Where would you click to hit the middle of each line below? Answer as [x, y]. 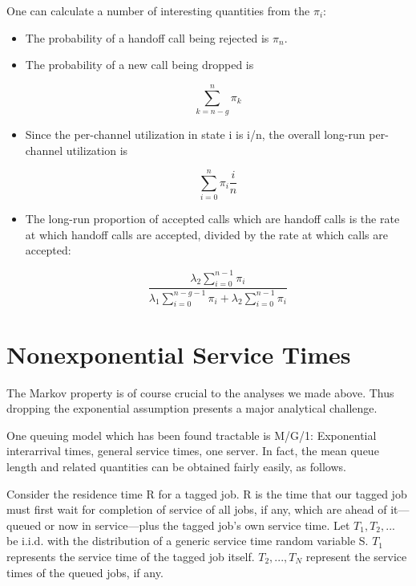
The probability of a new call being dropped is [139, 65]
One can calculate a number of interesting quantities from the [158, 10]
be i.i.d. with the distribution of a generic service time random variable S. [188, 541]
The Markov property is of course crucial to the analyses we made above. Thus [200, 392]
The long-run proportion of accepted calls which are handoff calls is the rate [212, 219]
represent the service [356, 556]
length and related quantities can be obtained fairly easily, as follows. [176, 466]
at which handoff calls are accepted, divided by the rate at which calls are [206, 234]
